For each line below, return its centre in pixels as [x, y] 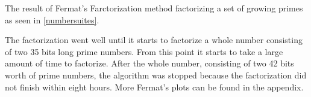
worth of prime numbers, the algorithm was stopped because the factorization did [156, 75]
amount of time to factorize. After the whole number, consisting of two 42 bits [149, 63]
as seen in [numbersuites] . [52, 19]
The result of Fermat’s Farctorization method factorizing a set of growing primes [154, 8]
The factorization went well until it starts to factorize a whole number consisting [154, 40]
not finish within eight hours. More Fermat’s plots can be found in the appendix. [154, 87]
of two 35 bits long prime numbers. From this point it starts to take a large [144, 51]
